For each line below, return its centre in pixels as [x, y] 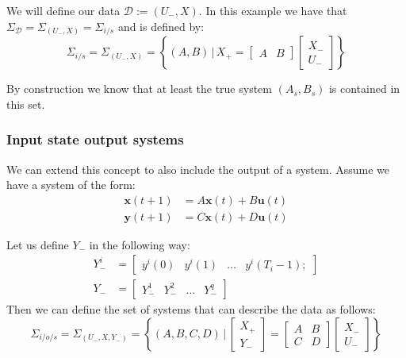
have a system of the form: [71, 185]
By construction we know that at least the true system [139, 89]
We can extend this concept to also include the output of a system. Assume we [198, 169]
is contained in [364, 89]
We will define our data [63, 10]
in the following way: [140, 244]
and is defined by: [161, 26]
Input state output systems [95, 139]
